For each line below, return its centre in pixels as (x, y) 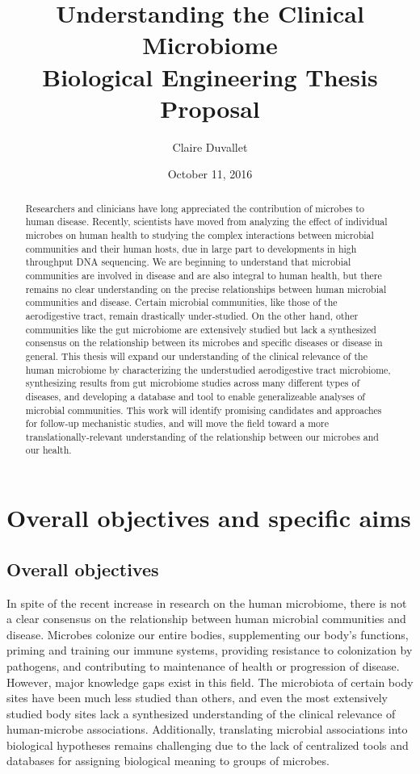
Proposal (210, 108)
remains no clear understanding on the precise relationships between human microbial (206, 289)
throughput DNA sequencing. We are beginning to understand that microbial (188, 262)
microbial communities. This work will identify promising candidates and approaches (204, 410)
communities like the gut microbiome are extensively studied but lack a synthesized (201, 329)
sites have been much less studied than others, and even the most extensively (197, 698)
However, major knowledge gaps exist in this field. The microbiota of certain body (210, 682)
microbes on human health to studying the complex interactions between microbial (199, 234)
